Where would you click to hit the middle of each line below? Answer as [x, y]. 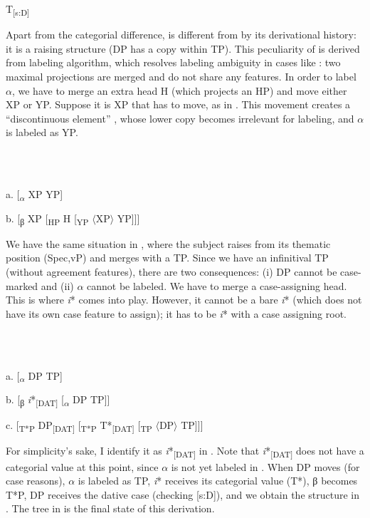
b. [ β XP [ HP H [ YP [47, 219]
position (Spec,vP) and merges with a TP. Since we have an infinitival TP [167, 258]
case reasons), [36, 481]
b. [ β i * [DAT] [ [35, 400]
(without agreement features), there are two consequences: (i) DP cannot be [171, 271]
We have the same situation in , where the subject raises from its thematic [168, 243]
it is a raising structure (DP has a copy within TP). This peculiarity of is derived [183, 48]
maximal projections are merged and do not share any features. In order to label [181, 76]
